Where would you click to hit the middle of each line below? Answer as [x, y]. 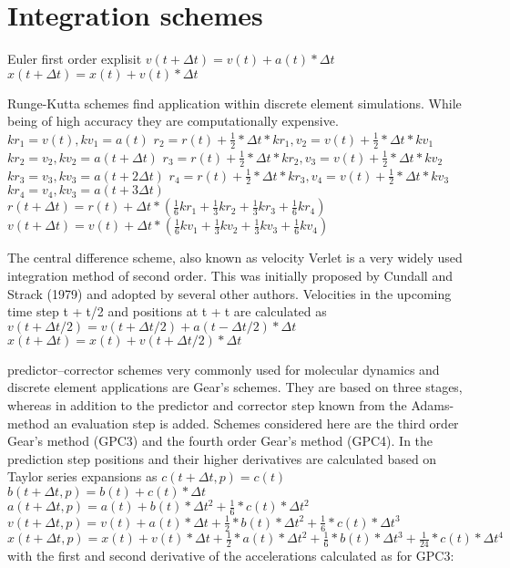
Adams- [433, 404]
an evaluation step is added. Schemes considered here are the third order [256, 423]
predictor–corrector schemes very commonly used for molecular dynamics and [224, 369]
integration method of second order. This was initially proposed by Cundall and [230, 275]
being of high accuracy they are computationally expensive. [173, 121]
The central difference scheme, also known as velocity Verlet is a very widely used [235, 258]
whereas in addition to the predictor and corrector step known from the [207, 404]
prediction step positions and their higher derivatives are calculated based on [222, 458]
